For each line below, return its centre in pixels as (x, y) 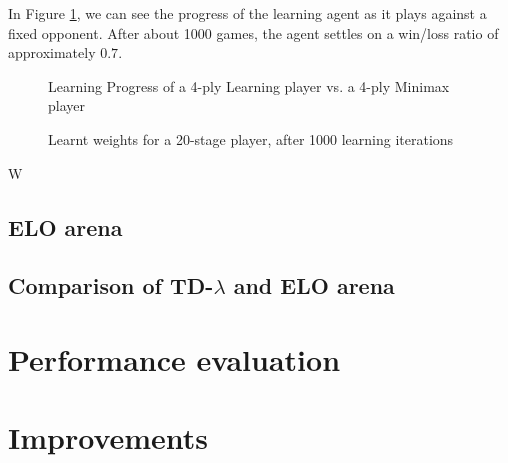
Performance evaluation (174, 358)
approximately (52, 52)
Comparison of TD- (111, 285)
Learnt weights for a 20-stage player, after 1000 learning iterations (251, 138)
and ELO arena (314, 285)
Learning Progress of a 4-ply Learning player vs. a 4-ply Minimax (249, 85)
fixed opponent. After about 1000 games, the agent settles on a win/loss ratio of (253, 32)
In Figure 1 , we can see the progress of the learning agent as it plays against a (247, 13)
